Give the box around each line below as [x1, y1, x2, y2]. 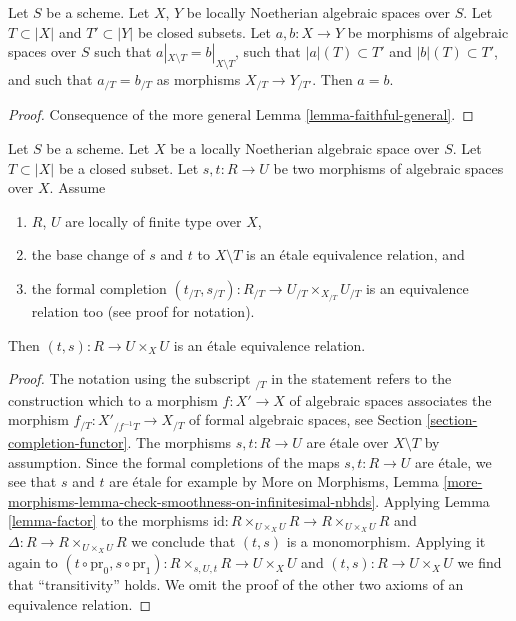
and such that [8, 68, 93, 89]
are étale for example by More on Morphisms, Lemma [109, 471, 439, 492]
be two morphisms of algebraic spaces [273, 157, 504, 178]
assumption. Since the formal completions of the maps [8, 451, 340, 472]
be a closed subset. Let [58, 157, 199, 178]
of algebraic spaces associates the [289, 389, 492, 410]
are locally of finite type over [65, 210, 242, 231]
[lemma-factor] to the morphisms [8, 510, 209, 531]
